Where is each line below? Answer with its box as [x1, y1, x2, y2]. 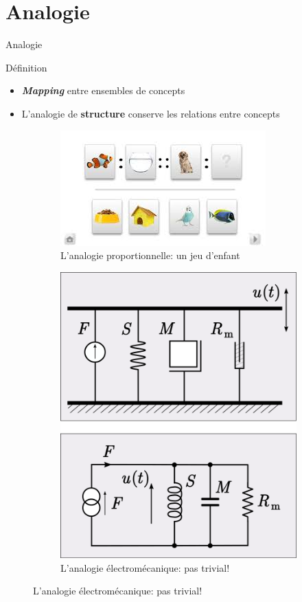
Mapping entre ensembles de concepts [21, 83, 185, 98]
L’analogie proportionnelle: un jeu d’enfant [60, 248, 240, 263]
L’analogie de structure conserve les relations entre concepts [21, 106, 280, 120]
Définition [5, 60, 47, 74]
